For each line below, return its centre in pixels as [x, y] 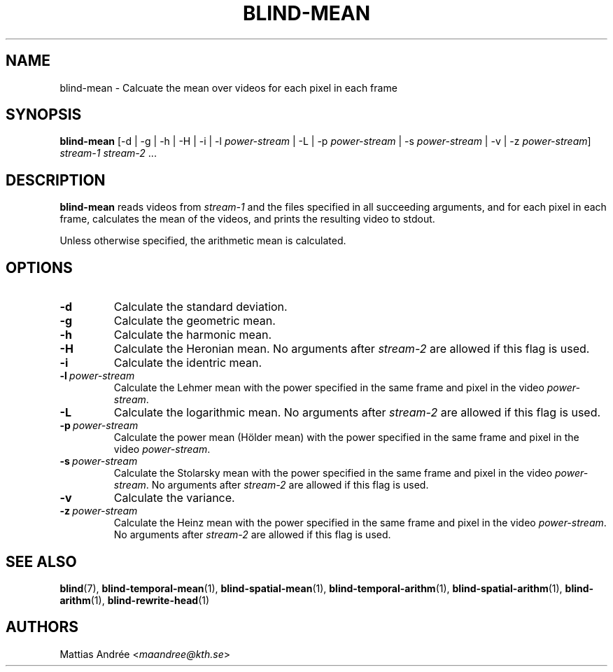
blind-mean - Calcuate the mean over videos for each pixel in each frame [228, 87]
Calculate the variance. [174, 498]
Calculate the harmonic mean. [193, 335]
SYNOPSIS [44, 115]
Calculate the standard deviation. [200, 307]
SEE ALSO [41, 561]
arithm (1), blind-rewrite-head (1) [135, 600]
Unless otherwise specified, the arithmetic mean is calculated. [203, 241]
